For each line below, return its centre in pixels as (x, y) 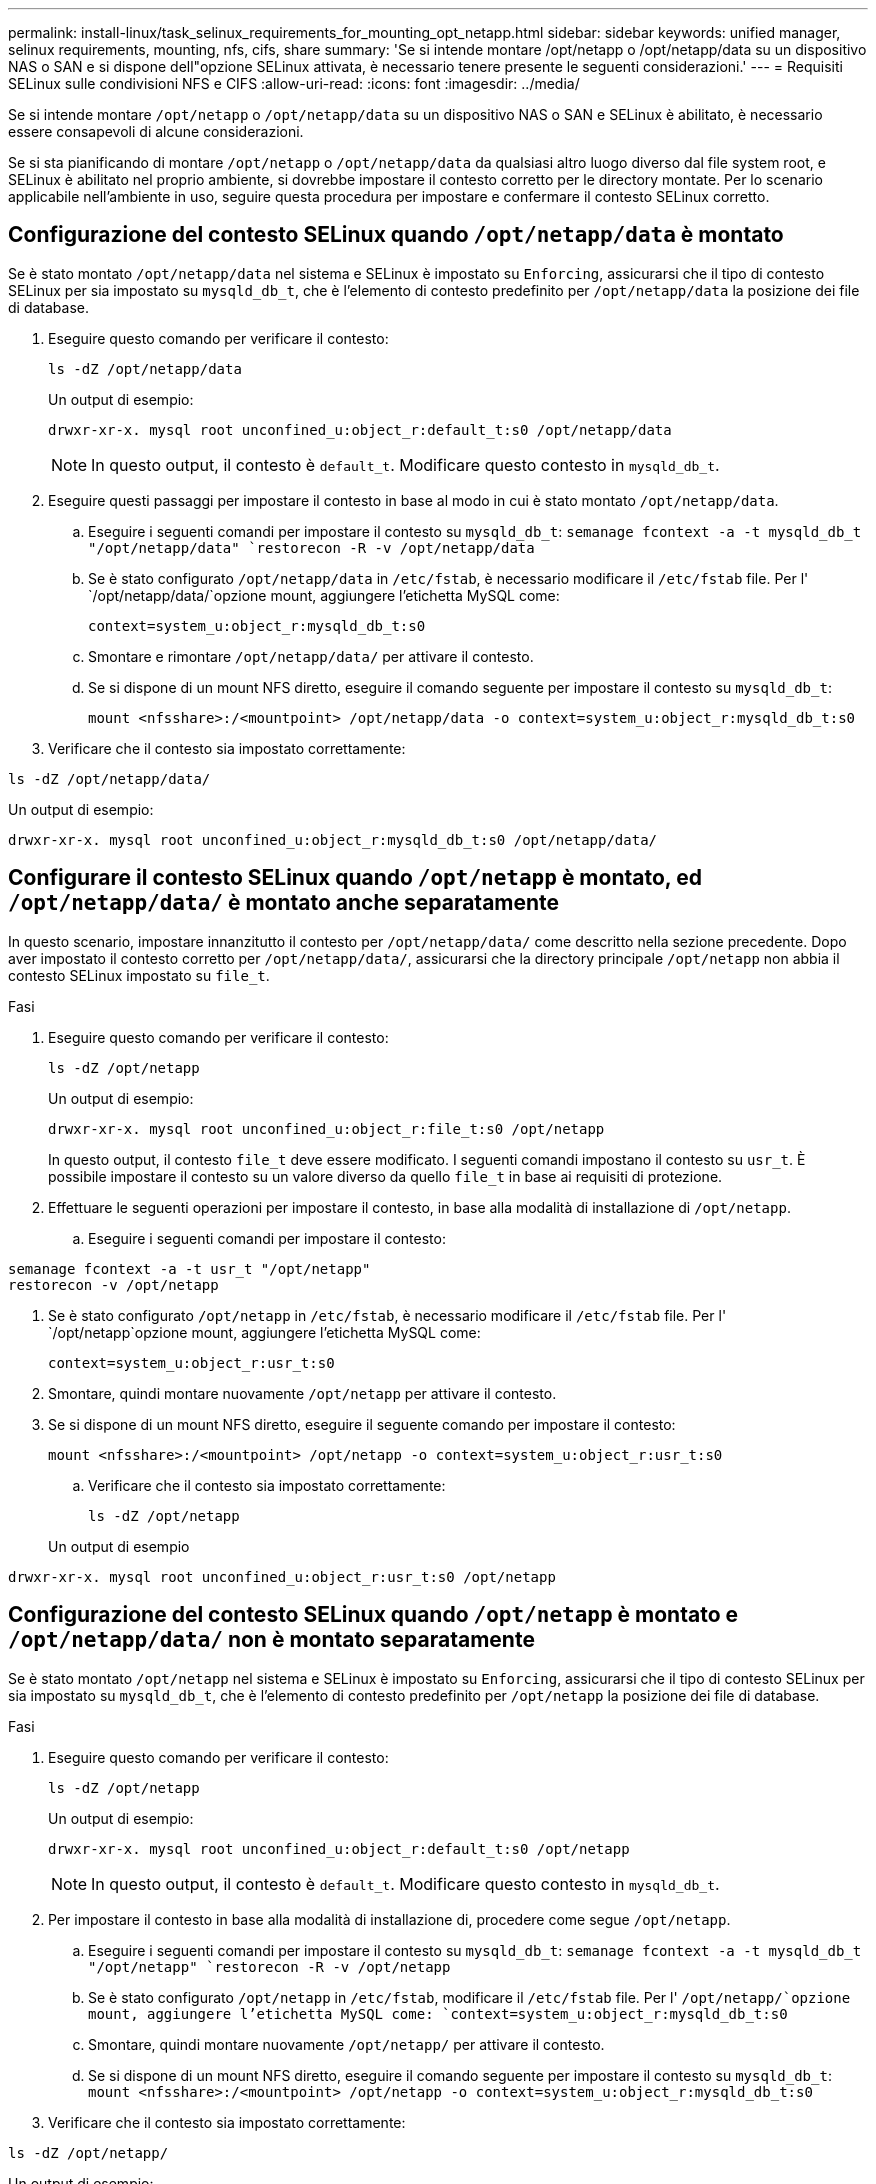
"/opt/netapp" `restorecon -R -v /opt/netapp (269, 1966)
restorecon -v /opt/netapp (113, 1284)
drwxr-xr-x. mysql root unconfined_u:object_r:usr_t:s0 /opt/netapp (282, 1576)
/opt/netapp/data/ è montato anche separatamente (284, 903)
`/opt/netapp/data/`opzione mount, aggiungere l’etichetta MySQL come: (324, 595)
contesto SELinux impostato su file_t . (139, 975)
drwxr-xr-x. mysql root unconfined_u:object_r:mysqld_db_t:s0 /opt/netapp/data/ (333, 839)
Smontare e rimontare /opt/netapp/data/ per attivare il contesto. (311, 656)
